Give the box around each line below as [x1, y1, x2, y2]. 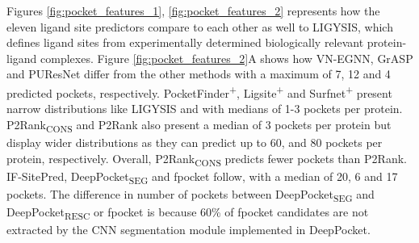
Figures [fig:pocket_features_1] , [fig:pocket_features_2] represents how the [6, 2, 380, 19]
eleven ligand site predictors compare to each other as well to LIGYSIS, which [6, 18, 393, 35]
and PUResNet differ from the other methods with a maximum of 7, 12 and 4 [6, 65, 391, 82]
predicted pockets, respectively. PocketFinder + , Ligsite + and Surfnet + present [6, 82, 392, 101]
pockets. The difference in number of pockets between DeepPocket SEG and [6, 185, 375, 204]
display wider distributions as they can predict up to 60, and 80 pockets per [6, 133, 383, 150]
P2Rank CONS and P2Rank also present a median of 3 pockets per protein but [6, 115, 392, 135]
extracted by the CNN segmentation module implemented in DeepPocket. [6, 221, 371, 238]
